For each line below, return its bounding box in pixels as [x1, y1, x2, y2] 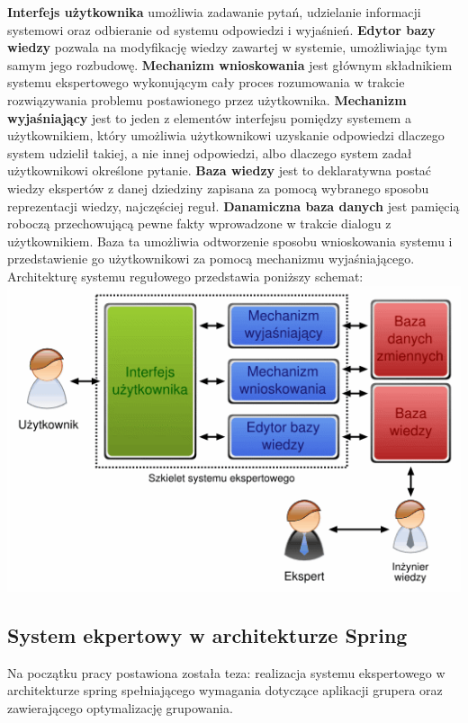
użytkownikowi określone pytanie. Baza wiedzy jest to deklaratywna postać [7, 161, 432, 180]
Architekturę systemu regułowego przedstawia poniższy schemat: [7, 266, 364, 285]
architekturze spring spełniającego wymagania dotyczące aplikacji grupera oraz [7, 681, 443, 700]
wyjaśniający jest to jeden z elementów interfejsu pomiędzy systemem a [7, 108, 411, 127]
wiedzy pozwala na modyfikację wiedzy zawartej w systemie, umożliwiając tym [7, 38, 447, 57]
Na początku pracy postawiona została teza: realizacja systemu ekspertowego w [7, 663, 445, 682]
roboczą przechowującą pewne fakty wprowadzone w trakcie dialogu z [7, 214, 391, 233]
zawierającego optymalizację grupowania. [7, 698, 233, 717]
